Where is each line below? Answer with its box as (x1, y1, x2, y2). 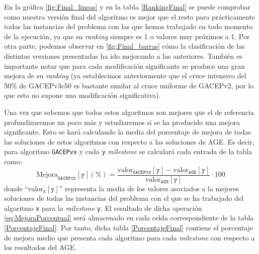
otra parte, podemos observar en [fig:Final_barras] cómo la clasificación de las (4, 41, 245, 51)
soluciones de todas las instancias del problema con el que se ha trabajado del (4, 193, 243, 203)
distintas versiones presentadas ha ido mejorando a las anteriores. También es (4, 50, 242, 61)
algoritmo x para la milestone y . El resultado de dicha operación (4, 202, 202, 213)
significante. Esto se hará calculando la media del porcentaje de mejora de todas (4, 126, 251, 137)
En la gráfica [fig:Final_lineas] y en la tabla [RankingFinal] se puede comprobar (4, 2, 250, 12)
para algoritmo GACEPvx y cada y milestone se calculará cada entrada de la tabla (4, 146, 252, 157)
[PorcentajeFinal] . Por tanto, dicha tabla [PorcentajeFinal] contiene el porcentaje (4, 222, 253, 233)
